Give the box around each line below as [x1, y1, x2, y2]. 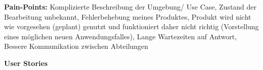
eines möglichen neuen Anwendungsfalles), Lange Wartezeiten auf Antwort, [4, 31, 237, 41]
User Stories [4, 57, 48, 68]
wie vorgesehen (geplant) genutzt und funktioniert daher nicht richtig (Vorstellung [4, 21, 259, 32]
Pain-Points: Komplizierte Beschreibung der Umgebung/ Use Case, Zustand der [4, 2, 257, 12]
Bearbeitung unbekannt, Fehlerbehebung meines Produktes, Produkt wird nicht [4, 11, 251, 22]
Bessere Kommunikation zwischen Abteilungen [4, 41, 149, 51]
